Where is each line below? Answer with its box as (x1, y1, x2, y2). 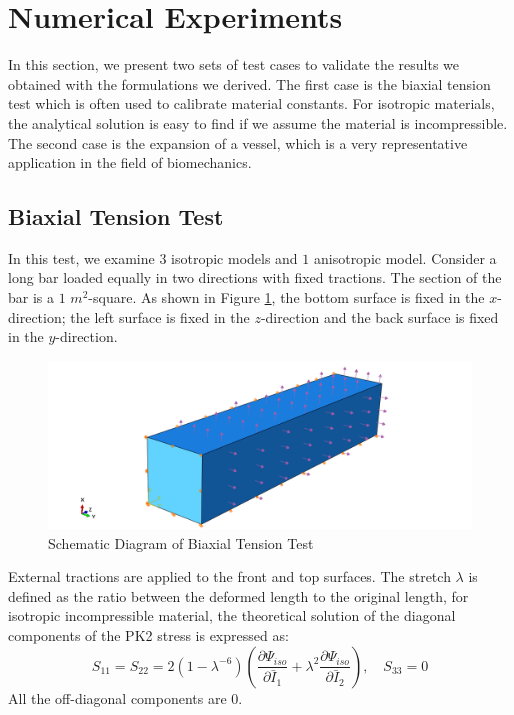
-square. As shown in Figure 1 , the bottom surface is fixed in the (88, 287, 485, 308)
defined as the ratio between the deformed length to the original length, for (8, 585, 469, 606)
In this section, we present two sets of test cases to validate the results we (8, 54, 460, 75)
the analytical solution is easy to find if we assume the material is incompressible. (8, 112, 508, 133)
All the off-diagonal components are (8, 687, 227, 708)
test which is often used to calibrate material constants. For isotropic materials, (8, 93, 495, 114)
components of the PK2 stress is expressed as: (8, 624, 289, 645)
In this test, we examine (8, 247, 155, 268)
